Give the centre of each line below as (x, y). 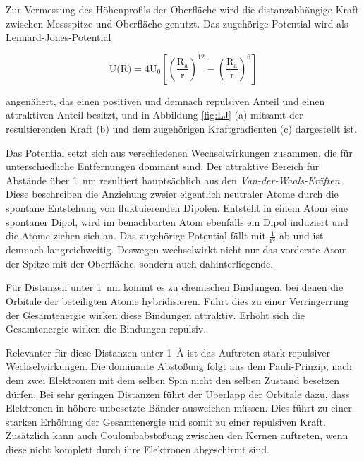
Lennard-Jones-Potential (59, 37)
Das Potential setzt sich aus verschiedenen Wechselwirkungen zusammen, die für (179, 152)
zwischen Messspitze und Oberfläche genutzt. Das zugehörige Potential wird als (177, 23)
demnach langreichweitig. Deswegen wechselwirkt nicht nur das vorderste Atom (177, 250)
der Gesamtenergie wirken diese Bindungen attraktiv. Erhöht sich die (156, 315)
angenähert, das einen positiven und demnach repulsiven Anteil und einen (165, 101)
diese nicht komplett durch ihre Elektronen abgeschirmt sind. (138, 449)
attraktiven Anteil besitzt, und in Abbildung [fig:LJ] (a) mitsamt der (154, 115)
